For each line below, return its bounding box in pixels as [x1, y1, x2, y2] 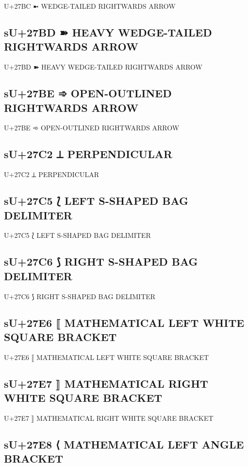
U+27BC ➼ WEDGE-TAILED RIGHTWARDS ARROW [4, 1, 176, 11]
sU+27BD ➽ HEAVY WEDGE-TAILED [4, 24, 212, 39]
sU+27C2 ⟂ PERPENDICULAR [4, 146, 173, 162]
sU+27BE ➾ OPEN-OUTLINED [4, 86, 172, 101]
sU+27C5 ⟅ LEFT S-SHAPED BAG [4, 193, 189, 208]
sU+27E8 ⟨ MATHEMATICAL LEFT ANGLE [4, 436, 244, 451]
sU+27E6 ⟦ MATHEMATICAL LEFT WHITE [4, 315, 245, 330]
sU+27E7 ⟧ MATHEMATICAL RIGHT [4, 376, 208, 391]
